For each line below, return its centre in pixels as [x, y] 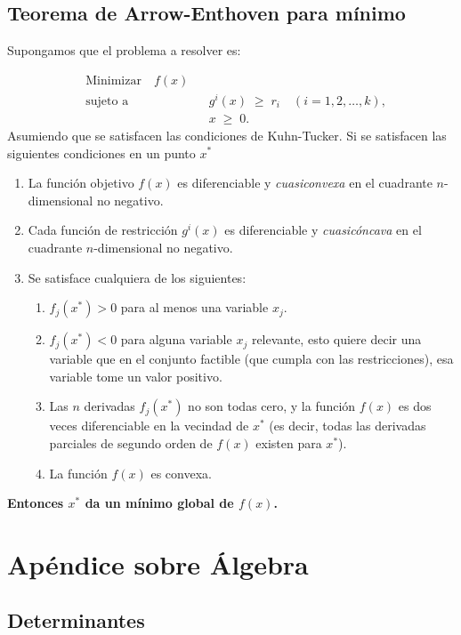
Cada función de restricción [103, 230]
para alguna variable [176, 339]
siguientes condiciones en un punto [101, 153]
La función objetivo [81, 183]
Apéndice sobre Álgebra [158, 563]
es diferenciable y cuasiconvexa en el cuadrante [305, 183]
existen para [289, 442]
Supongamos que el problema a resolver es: [124, 50]
